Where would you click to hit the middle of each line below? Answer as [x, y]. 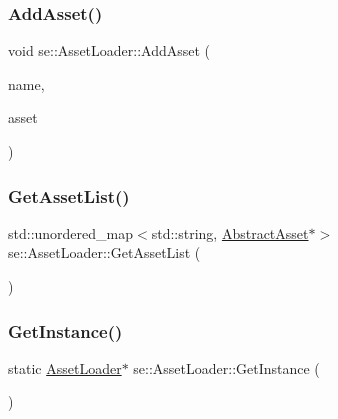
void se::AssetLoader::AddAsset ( [109, 50]
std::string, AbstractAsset [230, 232]
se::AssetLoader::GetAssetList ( [104, 252]
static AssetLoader [65, 367]
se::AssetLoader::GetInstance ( [226, 367]
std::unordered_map [71, 232]
